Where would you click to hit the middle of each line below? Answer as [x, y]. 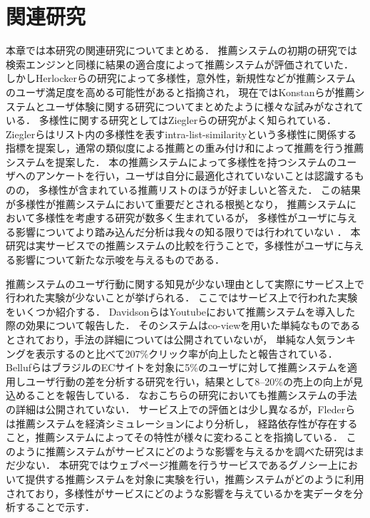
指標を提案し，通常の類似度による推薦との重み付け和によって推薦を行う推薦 [185, 148]
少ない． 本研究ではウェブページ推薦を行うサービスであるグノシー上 [176, 465]
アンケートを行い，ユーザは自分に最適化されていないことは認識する [195, 176]
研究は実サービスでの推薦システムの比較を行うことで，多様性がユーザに [175, 245]
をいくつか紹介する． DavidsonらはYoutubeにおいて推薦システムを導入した [181, 311]
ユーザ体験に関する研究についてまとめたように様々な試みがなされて [204, 106]
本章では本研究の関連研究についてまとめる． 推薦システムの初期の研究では [182, 50]
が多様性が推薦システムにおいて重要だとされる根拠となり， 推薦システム [176, 203]
